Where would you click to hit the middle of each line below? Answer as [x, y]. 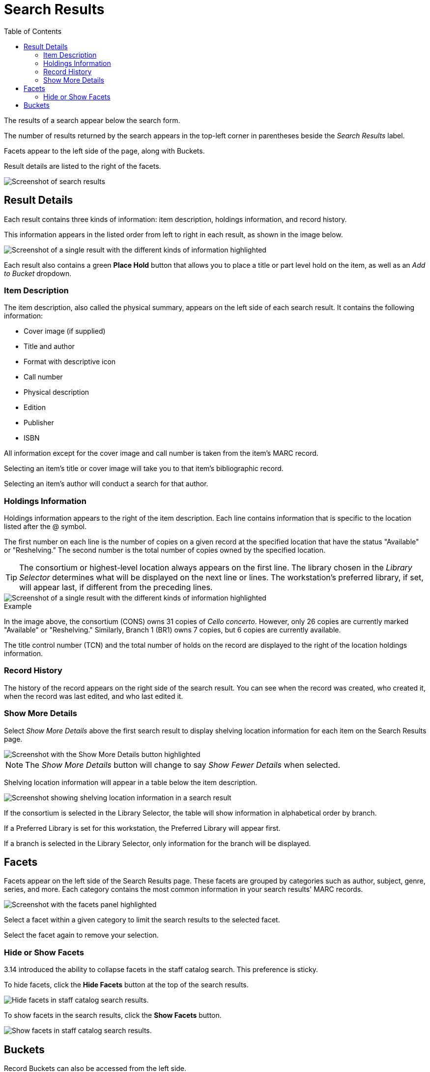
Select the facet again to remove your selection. [81, 935]
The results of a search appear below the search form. [92, 120]
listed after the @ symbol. [45, 527]
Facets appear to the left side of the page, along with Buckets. [104, 151]
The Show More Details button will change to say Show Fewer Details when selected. [183, 765]
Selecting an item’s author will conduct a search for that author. [106, 484]
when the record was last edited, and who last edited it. [94, 696]
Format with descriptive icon [70, 362]
